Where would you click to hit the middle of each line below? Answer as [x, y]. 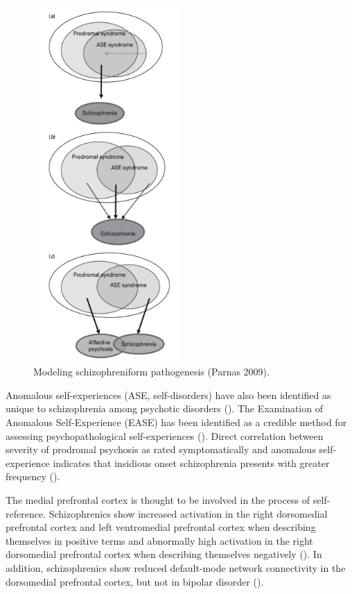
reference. [26, 513]
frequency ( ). [33, 476]
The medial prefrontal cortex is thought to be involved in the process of [158, 499]
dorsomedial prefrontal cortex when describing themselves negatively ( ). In [164, 554]
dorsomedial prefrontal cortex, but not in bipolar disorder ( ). [135, 581]
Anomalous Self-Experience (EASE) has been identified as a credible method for [176, 422]
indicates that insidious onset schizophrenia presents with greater [191, 463]
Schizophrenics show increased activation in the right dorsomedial [188, 513]
